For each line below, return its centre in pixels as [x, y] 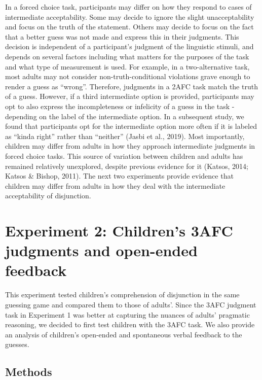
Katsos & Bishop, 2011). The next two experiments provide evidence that [119, 176]
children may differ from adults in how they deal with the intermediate [115, 185]
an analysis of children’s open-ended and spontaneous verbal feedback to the [124, 334]
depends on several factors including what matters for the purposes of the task [127, 56]
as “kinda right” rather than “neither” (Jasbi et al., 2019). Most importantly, [125, 136]
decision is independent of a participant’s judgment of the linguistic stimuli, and [129, 46]
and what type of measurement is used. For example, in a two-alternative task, [127, 66]
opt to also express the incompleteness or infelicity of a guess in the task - [120, 106]
